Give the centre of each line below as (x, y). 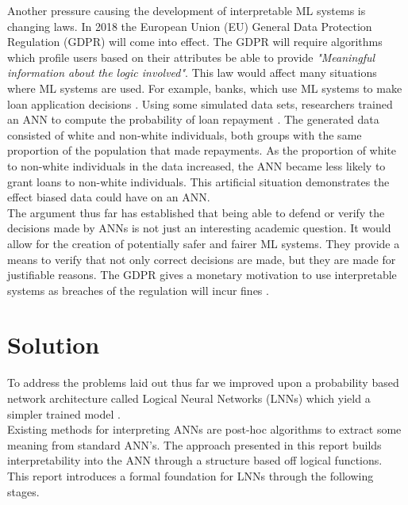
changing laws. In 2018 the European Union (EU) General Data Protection (190, 26)
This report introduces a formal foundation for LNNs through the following (191, 475)
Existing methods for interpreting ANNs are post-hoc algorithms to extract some (204, 429)
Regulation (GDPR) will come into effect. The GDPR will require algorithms (195, 42)
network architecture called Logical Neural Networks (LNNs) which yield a (189, 398)
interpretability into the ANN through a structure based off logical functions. (195, 460)
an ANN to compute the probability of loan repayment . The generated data (193, 119)
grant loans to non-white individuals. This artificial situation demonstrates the (198, 181)
